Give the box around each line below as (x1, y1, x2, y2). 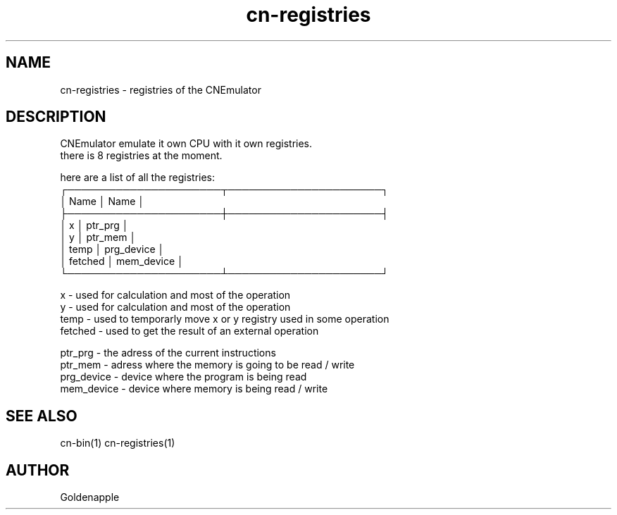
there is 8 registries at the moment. (60, 149, 223, 162)
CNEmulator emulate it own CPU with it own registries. (60, 137, 313, 150)
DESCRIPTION (6, 108, 106, 126)
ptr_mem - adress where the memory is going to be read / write (60, 359, 355, 371)
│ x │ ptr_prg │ (60, 219, 129, 232)
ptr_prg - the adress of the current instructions (60, 347, 276, 359)
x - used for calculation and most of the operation (60, 289, 291, 302)
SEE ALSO (6, 407, 77, 425)
